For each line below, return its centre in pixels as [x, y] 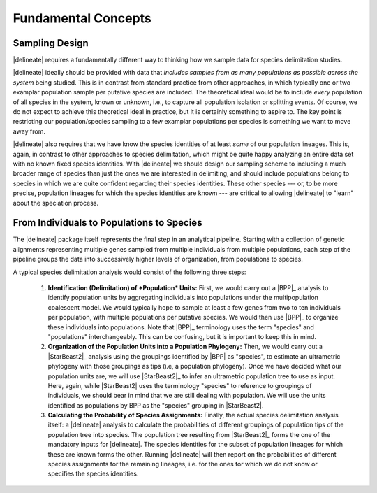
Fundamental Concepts [82, 18]
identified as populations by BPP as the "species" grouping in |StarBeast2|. [156, 405]
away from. [29, 131]
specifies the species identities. [93, 474]
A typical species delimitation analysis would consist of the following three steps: [130, 272]
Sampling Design [51, 43]
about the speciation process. [56, 203]
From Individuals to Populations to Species [108, 223]
